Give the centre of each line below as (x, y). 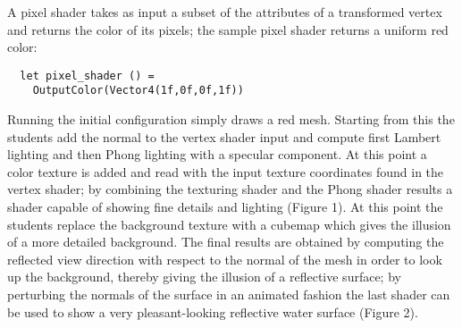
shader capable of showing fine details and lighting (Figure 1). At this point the (225, 207)
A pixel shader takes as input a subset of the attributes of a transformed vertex (225, 12)
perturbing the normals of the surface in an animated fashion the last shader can (229, 294)
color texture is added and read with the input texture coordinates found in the (226, 171)
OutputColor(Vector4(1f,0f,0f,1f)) (138, 91)
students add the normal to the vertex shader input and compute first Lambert (224, 136)
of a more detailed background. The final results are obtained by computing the (226, 242)
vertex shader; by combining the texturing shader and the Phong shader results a (230, 189)
